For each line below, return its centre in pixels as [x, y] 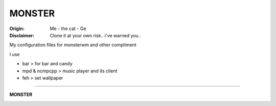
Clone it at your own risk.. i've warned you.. [96, 35]
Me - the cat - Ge [68, 29]
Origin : [17, 29]
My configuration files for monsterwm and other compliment [73, 45]
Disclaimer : [22, 35]
